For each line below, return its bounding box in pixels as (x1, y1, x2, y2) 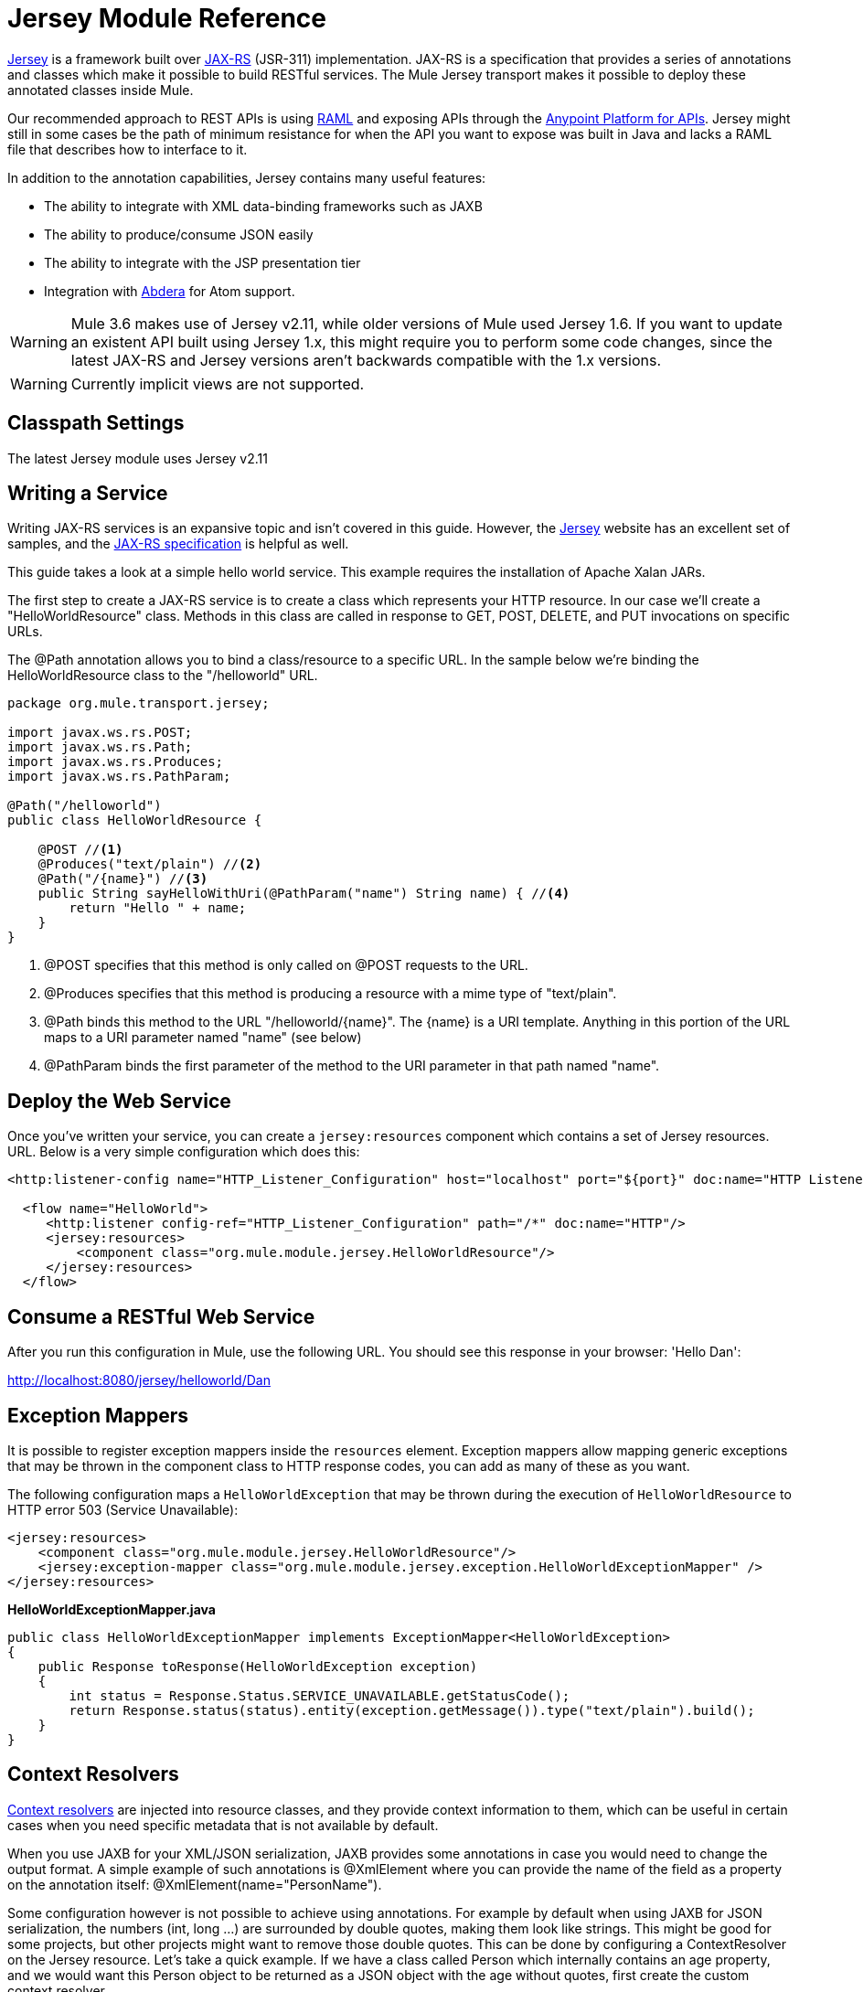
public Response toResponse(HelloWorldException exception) (37, 1658, 478, 1674)
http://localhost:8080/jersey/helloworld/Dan (7, 1372, 271, 1389)
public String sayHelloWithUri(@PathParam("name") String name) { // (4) (37, 886, 570, 901)
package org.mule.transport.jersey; (7, 696, 270, 711)
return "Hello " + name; (69, 900, 247, 916)
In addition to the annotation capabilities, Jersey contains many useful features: (7, 169, 486, 186)
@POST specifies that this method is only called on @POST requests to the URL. (44, 957, 528, 974)
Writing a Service (7, 482, 168, 506)
